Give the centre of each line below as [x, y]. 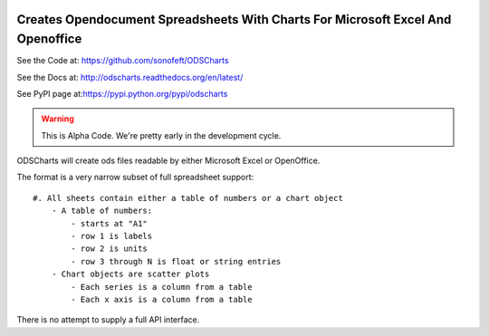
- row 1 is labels [112, 236]
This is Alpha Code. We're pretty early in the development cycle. [161, 135]
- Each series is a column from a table [162, 287]
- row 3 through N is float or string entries [176, 261]
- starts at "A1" [110, 223]
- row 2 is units [110, 249]
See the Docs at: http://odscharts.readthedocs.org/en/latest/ [130, 77]
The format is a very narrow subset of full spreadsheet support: [135, 178]
